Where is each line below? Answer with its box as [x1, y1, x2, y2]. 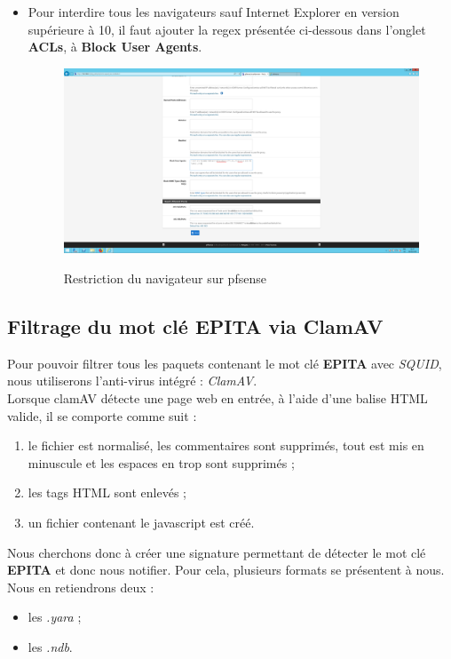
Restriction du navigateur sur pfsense [63, 269, 266, 288]
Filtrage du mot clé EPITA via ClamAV [7, 313, 384, 340]
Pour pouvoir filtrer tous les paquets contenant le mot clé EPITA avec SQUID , [7, 353, 442, 372]
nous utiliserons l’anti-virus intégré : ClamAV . [7, 371, 257, 390]
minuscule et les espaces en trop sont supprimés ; [28, 453, 295, 472]
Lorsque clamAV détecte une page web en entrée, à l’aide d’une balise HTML [7, 389, 428, 408]
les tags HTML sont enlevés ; [28, 483, 186, 502]
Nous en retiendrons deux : [7, 577, 154, 596]
